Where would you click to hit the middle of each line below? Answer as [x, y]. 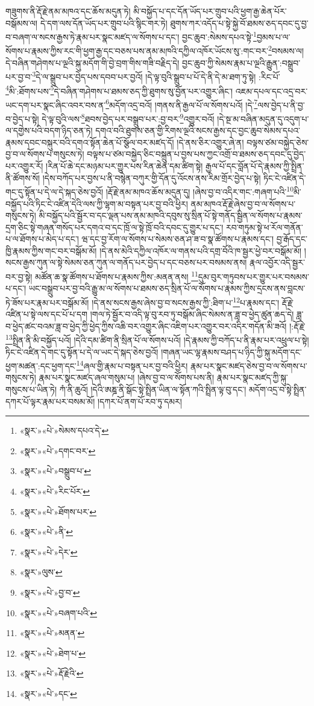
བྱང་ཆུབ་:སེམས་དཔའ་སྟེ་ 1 [219, 36]
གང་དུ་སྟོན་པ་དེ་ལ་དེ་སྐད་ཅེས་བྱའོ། [55, 191]
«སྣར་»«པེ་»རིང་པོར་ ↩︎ [55, 491]
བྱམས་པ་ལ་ [273, 36]
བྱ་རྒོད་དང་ [292, 239]
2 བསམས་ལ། [286, 50]
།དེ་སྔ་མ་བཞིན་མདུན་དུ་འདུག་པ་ [263, 118]
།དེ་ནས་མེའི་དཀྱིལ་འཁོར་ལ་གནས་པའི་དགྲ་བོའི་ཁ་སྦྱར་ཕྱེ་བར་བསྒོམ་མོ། [201, 250]
